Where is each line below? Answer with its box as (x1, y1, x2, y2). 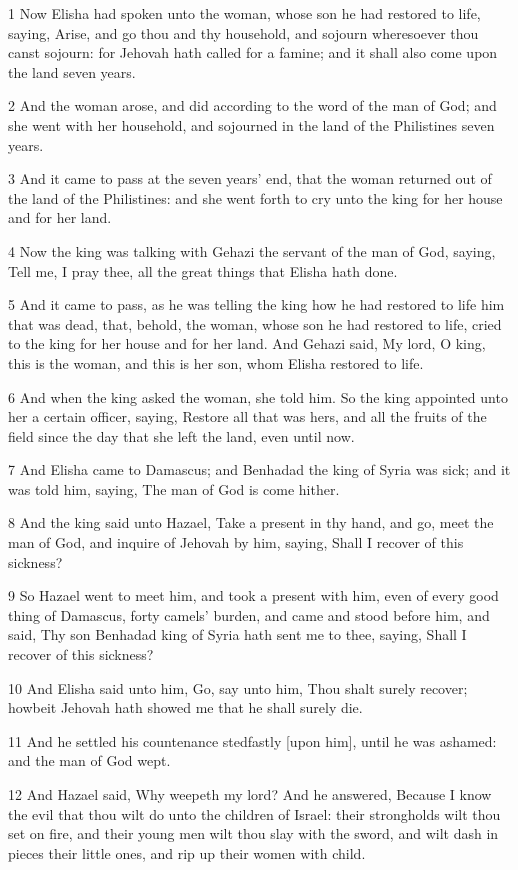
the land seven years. (8, 61, 136, 82)
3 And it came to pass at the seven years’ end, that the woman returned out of (8, 168, 492, 189)
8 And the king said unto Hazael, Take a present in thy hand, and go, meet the (8, 512, 494, 533)
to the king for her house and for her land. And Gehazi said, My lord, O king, (8, 333, 486, 354)
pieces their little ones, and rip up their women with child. (8, 842, 366, 863)
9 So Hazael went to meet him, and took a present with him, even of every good (8, 585, 499, 606)
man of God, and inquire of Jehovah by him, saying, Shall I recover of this (8, 532, 464, 553)
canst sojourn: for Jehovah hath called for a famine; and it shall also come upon (8, 42, 498, 63)
